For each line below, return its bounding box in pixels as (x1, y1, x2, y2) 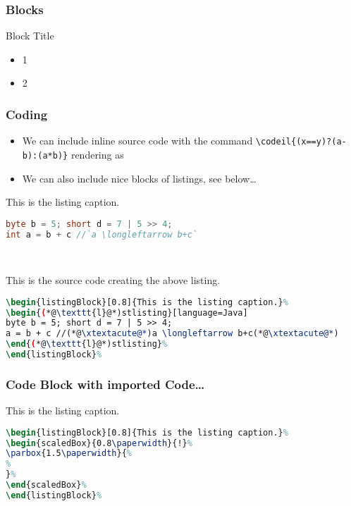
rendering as (70, 147, 124, 161)
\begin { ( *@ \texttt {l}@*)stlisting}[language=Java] (6, 307, 248, 318)
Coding (6, 105, 48, 123)
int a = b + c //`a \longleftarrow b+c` (6, 229, 198, 240)
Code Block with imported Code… (6, 375, 205, 393)
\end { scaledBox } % (6, 480, 87, 490)
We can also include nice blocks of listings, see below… (22, 171, 257, 185)
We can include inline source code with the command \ (22, 133, 261, 148)
